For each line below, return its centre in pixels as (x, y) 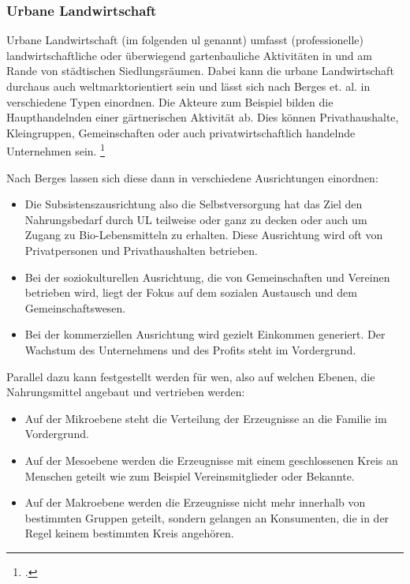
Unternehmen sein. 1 (56, 150)
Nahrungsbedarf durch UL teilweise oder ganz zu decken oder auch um (196, 219)
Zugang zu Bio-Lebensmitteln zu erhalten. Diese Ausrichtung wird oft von (204, 235)
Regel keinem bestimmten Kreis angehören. (129, 533)
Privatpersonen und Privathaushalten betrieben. (141, 250)
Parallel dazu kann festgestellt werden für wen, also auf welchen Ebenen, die (191, 376)
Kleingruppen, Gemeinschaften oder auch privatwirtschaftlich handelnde (181, 132)
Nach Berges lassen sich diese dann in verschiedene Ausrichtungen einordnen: (192, 177)
